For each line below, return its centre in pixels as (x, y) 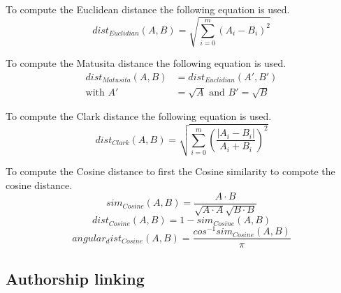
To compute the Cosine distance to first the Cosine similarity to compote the (170, 171)
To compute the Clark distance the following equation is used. (139, 116)
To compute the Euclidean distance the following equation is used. (148, 9)
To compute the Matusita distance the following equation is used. (146, 63)
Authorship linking (75, 278)
